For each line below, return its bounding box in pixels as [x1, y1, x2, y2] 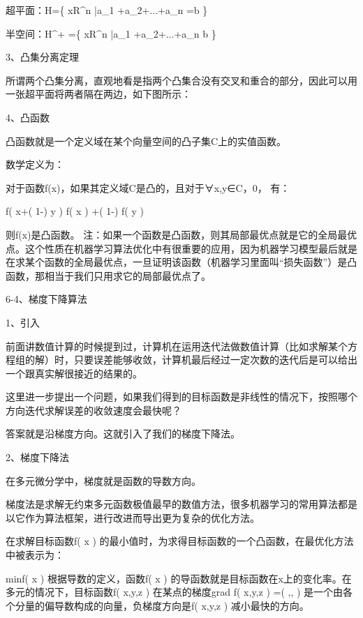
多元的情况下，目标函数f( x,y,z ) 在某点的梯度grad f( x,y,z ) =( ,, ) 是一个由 [6, 585, 343, 599]
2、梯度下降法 [6, 450, 69, 465]
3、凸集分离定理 [6, 50, 79, 64]
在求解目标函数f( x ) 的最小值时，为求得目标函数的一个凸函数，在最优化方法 [6, 534, 354, 548]
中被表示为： [6, 548, 64, 562]
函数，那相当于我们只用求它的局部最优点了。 [6, 268, 211, 282]
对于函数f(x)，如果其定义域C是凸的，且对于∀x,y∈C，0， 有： [6, 180, 290, 195]
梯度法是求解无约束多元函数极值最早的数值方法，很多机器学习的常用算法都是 [6, 497, 357, 511]
